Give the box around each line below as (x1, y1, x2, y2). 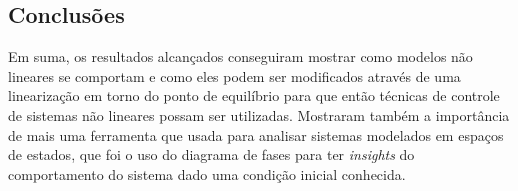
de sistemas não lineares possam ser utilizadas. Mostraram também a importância (8, 104, 510, 125)
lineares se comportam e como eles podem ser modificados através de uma (8, 65, 461, 86)
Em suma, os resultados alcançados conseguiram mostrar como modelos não (8, 46, 473, 67)
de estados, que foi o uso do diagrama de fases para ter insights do (8, 144, 415, 165)
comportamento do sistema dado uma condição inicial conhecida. (8, 163, 406, 184)
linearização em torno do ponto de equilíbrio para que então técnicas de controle (8, 85, 500, 106)
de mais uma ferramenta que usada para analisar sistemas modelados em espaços (8, 124, 504, 145)
